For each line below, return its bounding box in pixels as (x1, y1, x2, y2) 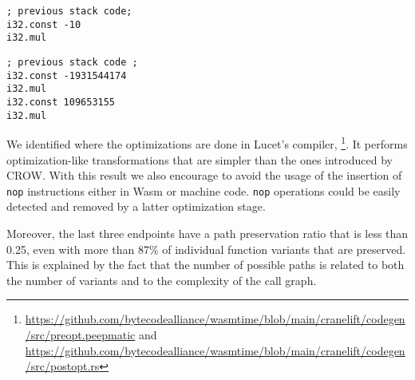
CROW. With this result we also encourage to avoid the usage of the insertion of (6, 167, 402, 184)
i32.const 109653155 (6, 96, 116, 108)
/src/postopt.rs (25, 358, 100, 374)
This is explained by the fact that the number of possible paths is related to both (6, 256, 405, 273)
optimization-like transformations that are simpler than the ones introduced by (6, 151, 393, 168)
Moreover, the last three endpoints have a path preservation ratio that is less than (6, 224, 409, 241)
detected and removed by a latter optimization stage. (6, 198, 266, 215)
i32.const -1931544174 (6, 69, 127, 81)
